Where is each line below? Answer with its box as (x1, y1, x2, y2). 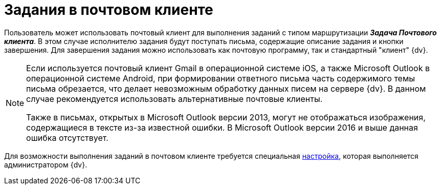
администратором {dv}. (4, 160, 87, 169)
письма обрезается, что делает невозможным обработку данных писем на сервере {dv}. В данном (26, 83, 426, 94)
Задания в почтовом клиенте (4, 1, 213, 18)
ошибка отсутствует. (26, 132, 108, 143)
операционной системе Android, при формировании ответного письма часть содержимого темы (26, 73, 415, 83)
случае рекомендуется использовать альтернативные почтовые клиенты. (26, 93, 323, 104)
